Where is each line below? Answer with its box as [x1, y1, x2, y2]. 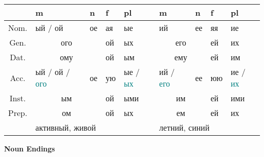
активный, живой [35, 122, 96, 133]
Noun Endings [4, 143, 55, 153]
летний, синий [159, 122, 210, 133]
